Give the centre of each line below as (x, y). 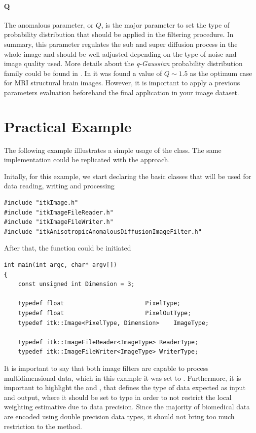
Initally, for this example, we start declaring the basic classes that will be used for (128, 176)
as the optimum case (221, 73)
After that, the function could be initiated (68, 248)
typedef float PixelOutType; (105, 313)
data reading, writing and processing (59, 186)
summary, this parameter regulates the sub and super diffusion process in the (121, 44)
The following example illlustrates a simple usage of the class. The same (113, 150)
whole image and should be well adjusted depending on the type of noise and (120, 54)
